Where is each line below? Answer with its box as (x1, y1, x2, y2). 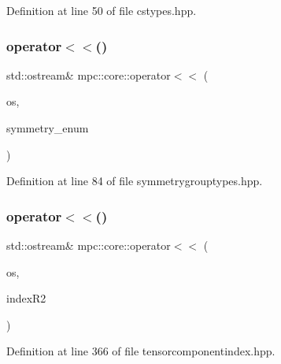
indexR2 (6, 290, 46, 306)
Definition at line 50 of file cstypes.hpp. (6, 2, 197, 18)
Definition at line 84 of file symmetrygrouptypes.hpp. (6, 173, 263, 189)
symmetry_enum (6, 120, 89, 136)
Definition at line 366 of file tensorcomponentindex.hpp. (6, 343, 275, 359)
